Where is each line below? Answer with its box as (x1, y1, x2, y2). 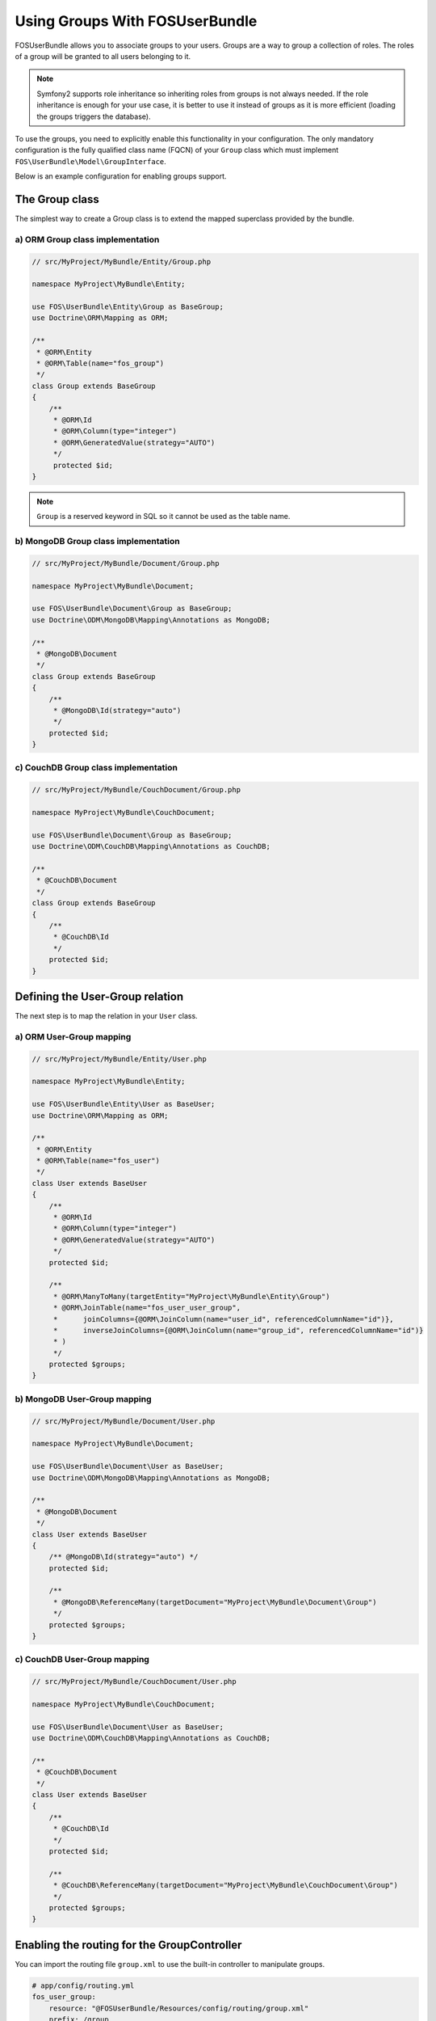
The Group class (15, 192, 100, 206)
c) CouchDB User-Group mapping (15, 1654, 149, 1665)
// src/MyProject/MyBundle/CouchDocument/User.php (31, 1677, 237, 1686)
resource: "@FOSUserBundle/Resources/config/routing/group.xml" (48, 2003, 309, 2013)
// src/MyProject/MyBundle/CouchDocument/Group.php (31, 785, 241, 795)
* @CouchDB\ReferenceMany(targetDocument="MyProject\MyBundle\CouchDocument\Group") (52, 1880, 399, 1890)
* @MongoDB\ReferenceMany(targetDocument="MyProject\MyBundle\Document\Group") (52, 1597, 377, 1606)
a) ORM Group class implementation (15, 234, 160, 245)
